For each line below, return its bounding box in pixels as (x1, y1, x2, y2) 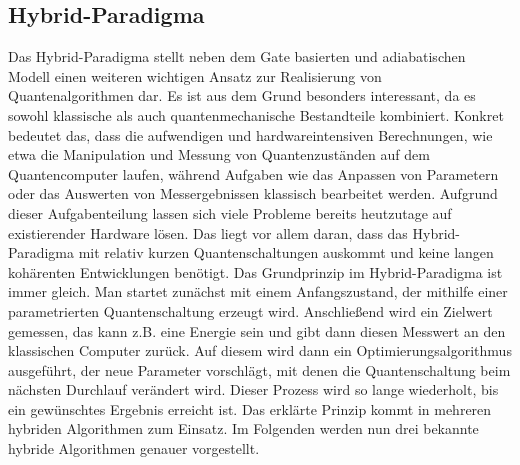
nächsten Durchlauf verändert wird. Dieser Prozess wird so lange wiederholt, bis (8, 379, 499, 400)
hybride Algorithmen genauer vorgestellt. (8, 438, 260, 459)
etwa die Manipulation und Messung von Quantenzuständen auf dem (8, 144, 430, 165)
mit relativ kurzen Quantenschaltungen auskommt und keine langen (78, 242, 494, 263)
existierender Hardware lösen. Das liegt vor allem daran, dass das (8, 222, 408, 243)
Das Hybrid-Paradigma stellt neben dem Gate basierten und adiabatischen (8, 46, 466, 67)
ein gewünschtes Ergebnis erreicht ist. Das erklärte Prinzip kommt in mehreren (8, 398, 492, 419)
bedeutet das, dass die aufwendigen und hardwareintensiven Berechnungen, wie (8, 124, 493, 145)
